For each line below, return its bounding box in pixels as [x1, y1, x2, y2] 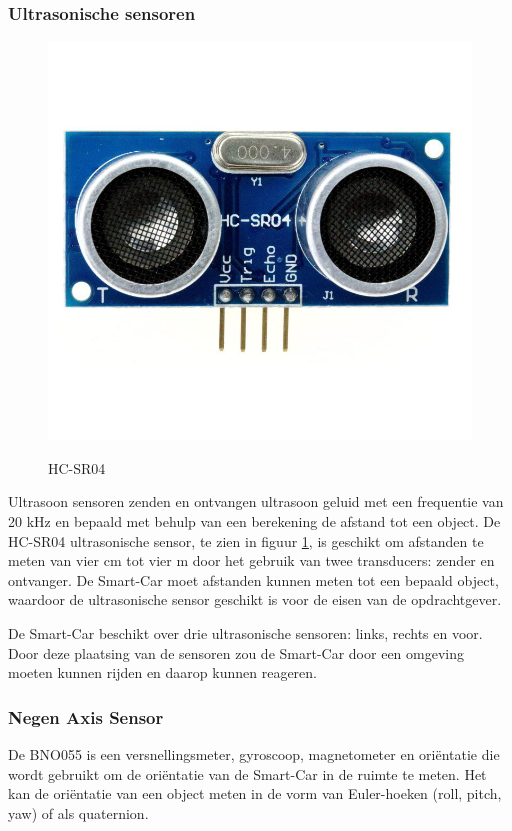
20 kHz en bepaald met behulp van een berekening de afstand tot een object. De [8, 511, 501, 532]
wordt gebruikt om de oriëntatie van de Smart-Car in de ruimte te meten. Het [8, 763, 487, 784]
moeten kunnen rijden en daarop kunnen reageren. [8, 662, 317, 683]
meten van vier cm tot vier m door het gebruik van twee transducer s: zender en [8, 550, 495, 571]
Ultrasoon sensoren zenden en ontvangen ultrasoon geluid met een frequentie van [8, 491, 504, 512]
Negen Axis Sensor [8, 704, 164, 729]
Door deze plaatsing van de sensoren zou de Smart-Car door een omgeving [8, 642, 464, 663]
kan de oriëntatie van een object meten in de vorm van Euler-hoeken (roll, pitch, [8, 783, 502, 804]
